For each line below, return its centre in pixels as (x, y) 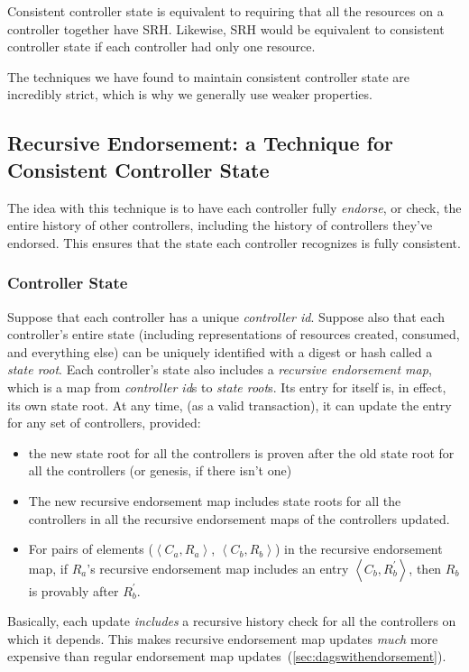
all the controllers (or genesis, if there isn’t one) (160, 470)
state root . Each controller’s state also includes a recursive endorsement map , (220, 369)
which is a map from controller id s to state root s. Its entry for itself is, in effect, (227, 387)
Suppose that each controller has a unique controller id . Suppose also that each (226, 316)
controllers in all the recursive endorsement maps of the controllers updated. (239, 518)
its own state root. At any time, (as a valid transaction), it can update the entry (230, 405)
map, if (48, 568)
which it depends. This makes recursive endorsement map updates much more (223, 638)
